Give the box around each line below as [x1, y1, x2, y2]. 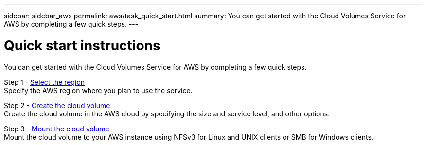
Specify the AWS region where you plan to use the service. [4, 86, 193, 95]
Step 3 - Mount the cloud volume [4, 124, 109, 133]
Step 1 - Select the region [4, 78, 85, 86]
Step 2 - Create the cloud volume [4, 101, 110, 110]
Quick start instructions [4, 37, 160, 54]
